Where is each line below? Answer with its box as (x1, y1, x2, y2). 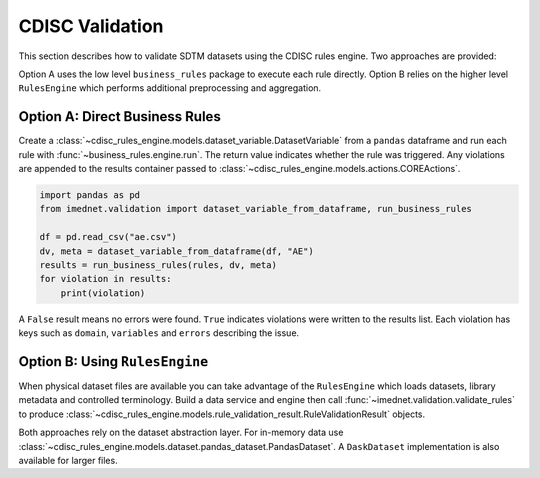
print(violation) (60, 287, 146, 299)
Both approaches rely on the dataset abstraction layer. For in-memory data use (18, 426, 344, 439)
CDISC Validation (18, 15, 164, 37)
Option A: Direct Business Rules (18, 108, 222, 125)
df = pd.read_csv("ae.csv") (39, 231, 177, 243)
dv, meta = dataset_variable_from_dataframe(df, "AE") (39, 245, 314, 257)
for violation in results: (39, 273, 172, 285)
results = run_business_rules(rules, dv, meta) (39, 259, 277, 270)
